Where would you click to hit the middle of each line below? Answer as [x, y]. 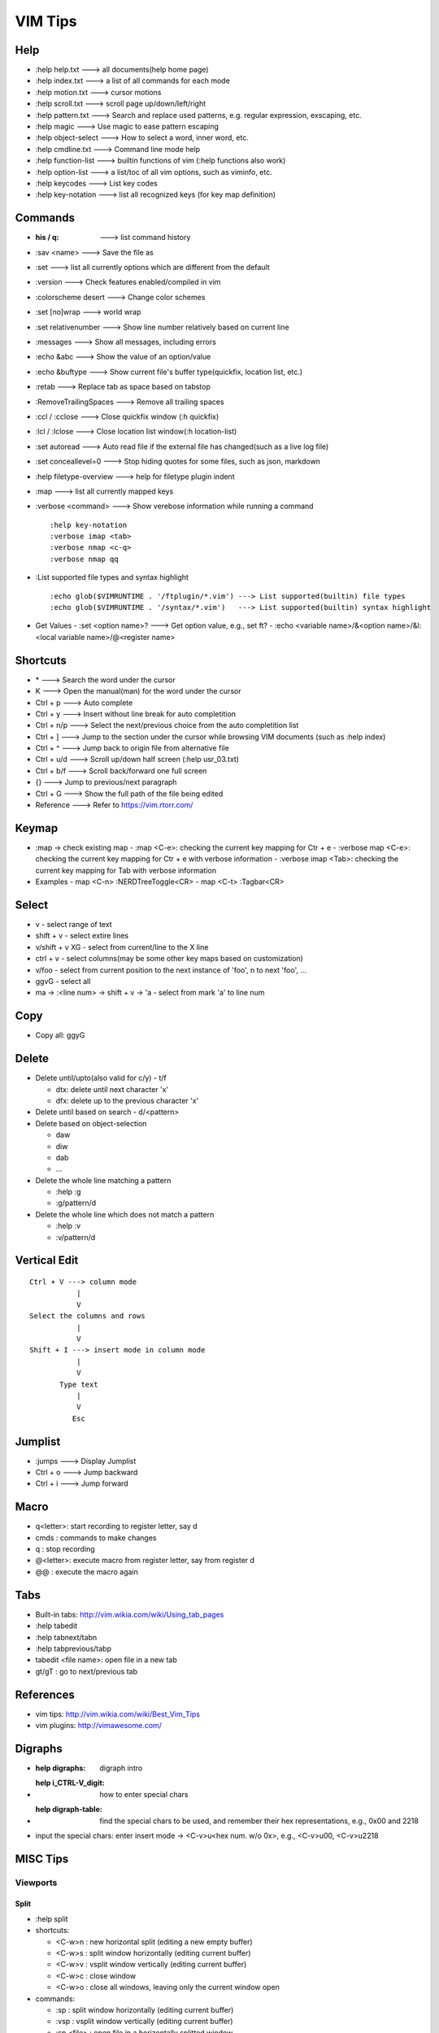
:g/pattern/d [76, 1203]
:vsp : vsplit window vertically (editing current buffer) [144, 2022]
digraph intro [121, 1768]
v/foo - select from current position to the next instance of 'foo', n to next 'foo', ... [171, 970]
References [45, 1694]
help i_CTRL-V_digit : [70, 1783]
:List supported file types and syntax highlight [112, 577]
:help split [52, 1918]
